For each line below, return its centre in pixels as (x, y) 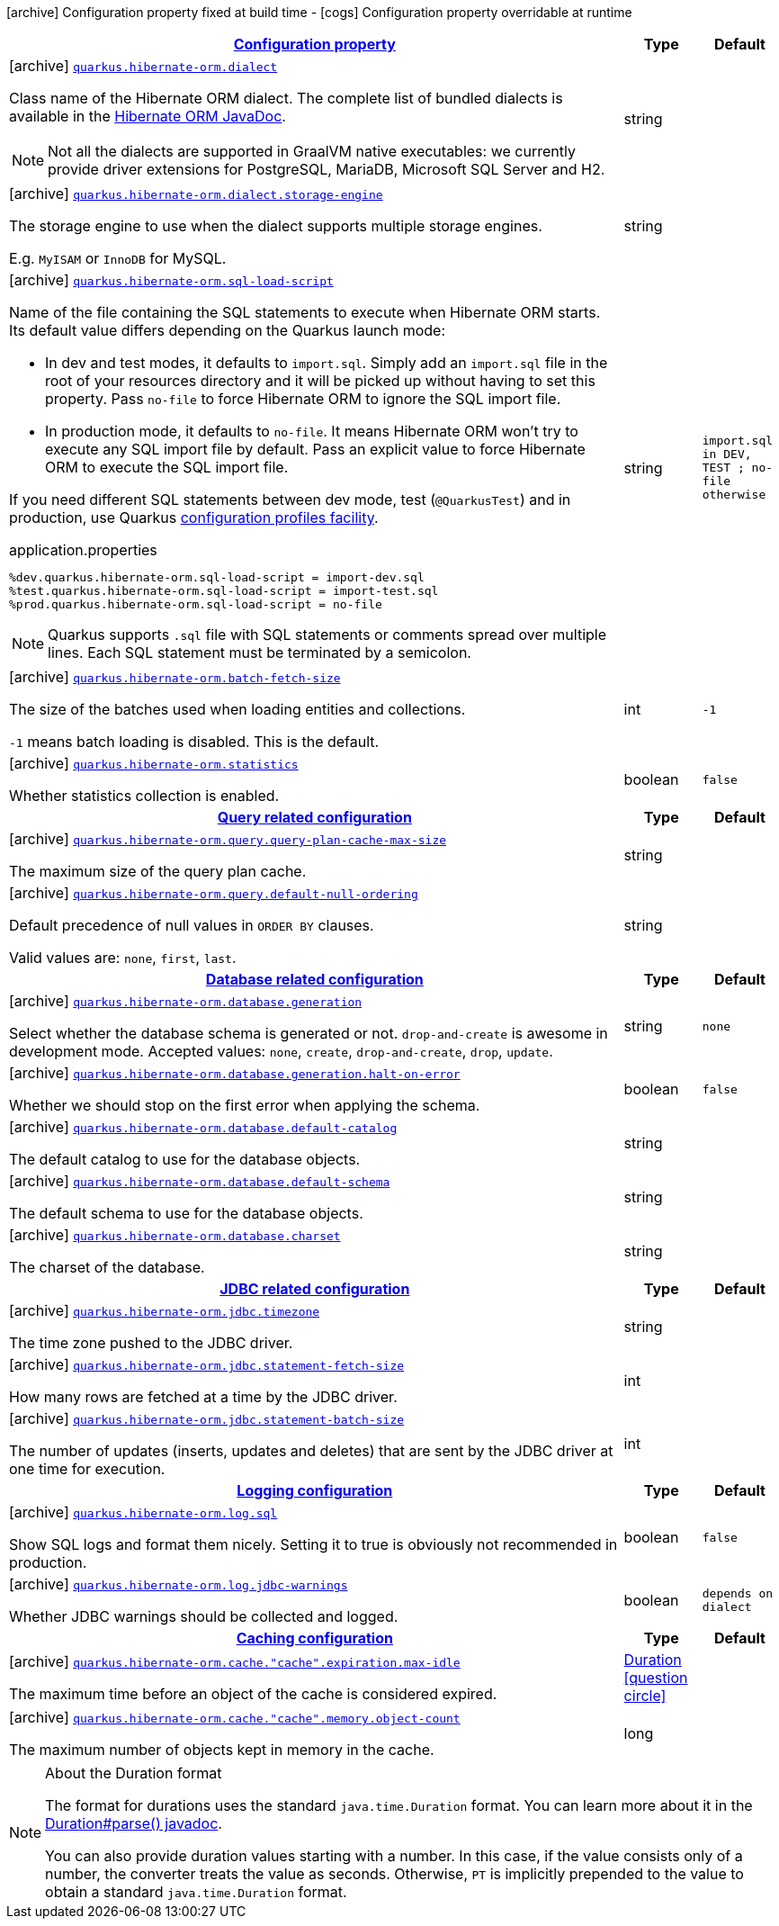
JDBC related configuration (315, 1289)
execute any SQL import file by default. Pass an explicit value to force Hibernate (315, 449)
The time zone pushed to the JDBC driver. (151, 1343)
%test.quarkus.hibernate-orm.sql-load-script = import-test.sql (224, 591)
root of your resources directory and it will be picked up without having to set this (320, 381)
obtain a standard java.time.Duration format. (196, 1892)
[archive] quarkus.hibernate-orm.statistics (154, 763)
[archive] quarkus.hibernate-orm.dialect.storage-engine (196, 193)
